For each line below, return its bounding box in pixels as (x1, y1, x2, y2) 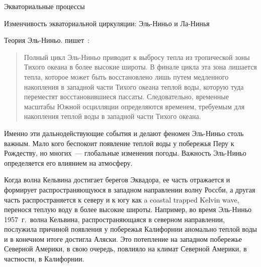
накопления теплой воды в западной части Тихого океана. (24, 111, 201, 121)
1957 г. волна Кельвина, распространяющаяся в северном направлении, (4, 214, 225, 224)
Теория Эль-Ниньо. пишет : (4, 35, 90, 45)
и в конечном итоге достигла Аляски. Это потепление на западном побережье (4, 233, 242, 244)
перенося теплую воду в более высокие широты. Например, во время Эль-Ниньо (4, 204, 252, 215)
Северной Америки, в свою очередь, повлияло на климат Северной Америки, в (4, 243, 247, 254)
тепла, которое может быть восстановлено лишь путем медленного (24, 71, 229, 82)
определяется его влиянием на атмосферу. (4, 157, 133, 168)
